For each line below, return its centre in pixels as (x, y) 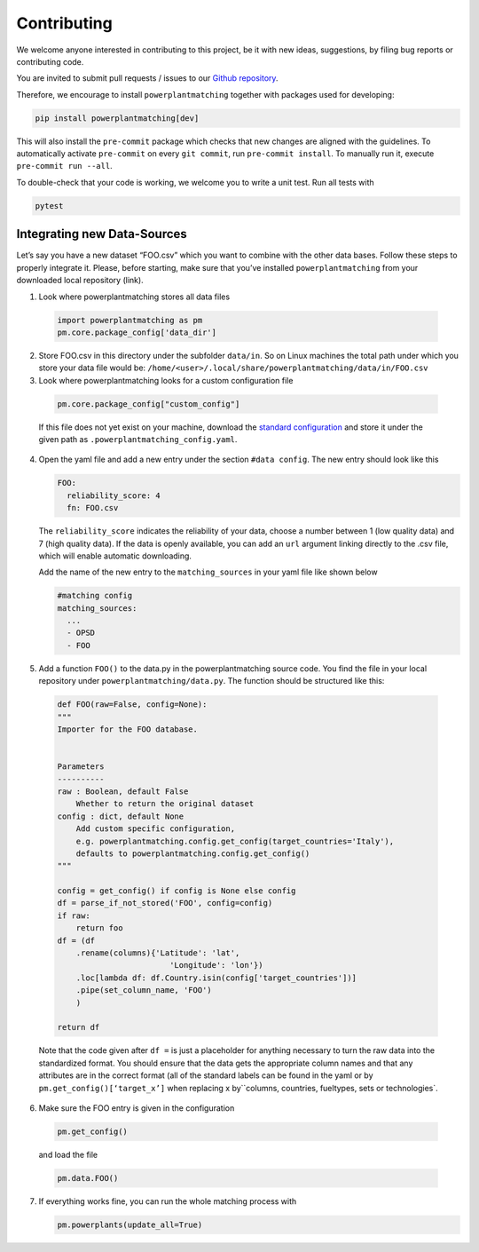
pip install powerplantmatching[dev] (117, 118)
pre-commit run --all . (64, 166)
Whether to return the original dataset (165, 804)
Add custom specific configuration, (155, 829)
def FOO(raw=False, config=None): (132, 705)
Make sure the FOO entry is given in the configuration (137, 1108)
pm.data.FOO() (88, 1178)
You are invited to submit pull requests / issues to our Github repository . (147, 78)
